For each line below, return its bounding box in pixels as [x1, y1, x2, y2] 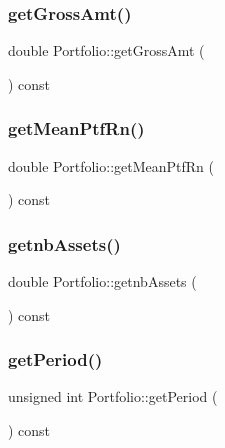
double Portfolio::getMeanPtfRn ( [8, 155, 215, 176]
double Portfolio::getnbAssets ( [8, 271, 197, 292]
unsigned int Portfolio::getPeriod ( [8, 386, 218, 407]
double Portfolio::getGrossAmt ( [8, 40, 205, 61]
